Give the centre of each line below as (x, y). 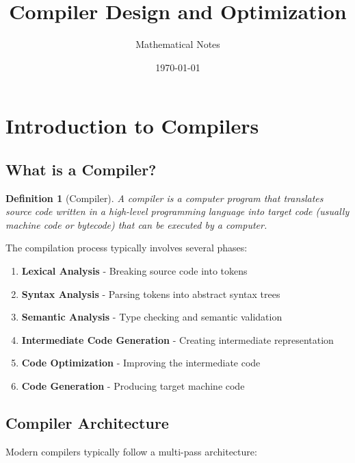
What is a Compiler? (81, 169)
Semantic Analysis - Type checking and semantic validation (152, 317)
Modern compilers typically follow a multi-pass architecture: (131, 451)
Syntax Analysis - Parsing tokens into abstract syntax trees (151, 293)
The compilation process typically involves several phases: (127, 248)
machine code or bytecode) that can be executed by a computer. (136, 224)
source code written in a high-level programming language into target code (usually (177, 211)
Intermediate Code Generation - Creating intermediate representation (177, 339)
